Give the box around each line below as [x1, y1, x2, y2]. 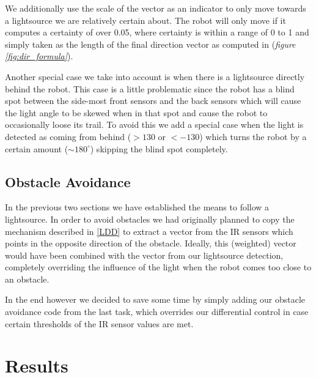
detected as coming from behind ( [5, 130, 131, 143]
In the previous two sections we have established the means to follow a [5, 201, 270, 213]
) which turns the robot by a [199, 130, 307, 143]
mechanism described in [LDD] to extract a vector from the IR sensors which [5, 224, 293, 237]
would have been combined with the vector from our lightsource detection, [5, 248, 284, 261]
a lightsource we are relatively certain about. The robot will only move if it [5, 13, 286, 26]
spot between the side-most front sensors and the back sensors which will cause [5, 94, 301, 107]
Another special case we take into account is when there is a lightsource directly [5, 70, 305, 83]
